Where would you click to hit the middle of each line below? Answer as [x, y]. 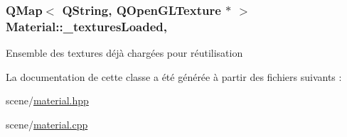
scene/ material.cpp [47, 124]
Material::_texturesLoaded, [86, 26]
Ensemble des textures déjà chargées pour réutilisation [124, 53]
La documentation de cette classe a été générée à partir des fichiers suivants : [174, 76]
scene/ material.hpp [47, 100]
